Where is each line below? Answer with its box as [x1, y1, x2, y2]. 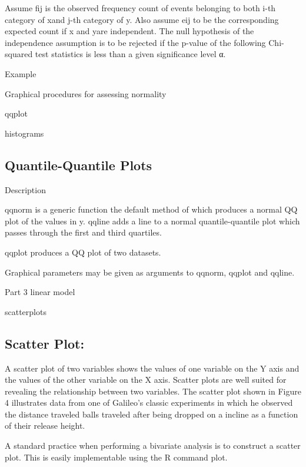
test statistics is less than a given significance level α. [35, 48, 226, 60]
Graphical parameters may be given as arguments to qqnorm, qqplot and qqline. [5, 266, 295, 278]
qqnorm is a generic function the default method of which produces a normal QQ [5, 203, 298, 216]
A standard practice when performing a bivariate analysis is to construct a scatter [5, 439, 301, 452]
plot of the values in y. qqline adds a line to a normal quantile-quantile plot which [5, 214, 300, 227]
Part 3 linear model [5, 286, 75, 298]
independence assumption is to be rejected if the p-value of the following [5, 36, 266, 48]
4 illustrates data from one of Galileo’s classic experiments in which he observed [5, 396, 293, 409]
